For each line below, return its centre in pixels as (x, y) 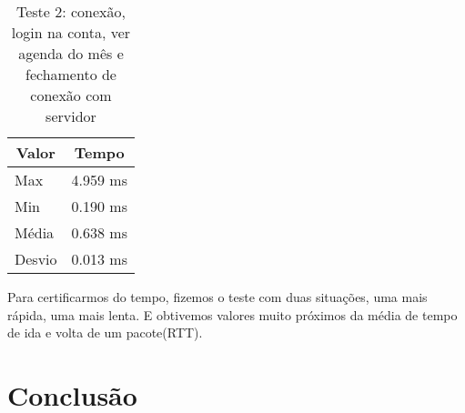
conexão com (71, 95)
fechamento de (71, 74)
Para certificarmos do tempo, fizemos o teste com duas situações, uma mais (217, 297)
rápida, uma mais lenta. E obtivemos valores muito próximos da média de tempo (232, 314)
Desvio (36, 259)
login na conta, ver (71, 32)
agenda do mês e (71, 53)
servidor (71, 116)
